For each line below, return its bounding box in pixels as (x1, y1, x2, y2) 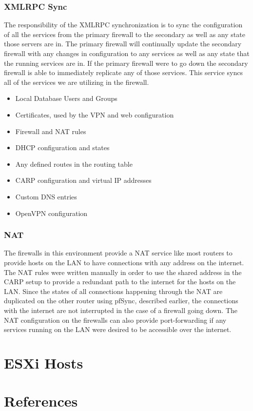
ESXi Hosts (4, 352, 83, 372)
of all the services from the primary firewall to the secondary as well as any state (4, 29, 245, 39)
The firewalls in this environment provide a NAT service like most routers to (4, 248, 233, 258)
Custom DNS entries (15, 191, 77, 201)
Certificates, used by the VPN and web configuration (15, 109, 174, 119)
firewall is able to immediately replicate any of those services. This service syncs (4, 67, 243, 78)
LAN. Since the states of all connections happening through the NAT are (4, 286, 223, 296)
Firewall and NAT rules (15, 126, 86, 136)
